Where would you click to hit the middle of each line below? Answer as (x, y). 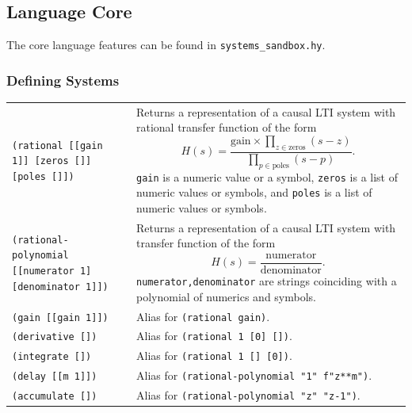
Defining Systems (63, 80)
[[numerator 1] (52, 272)
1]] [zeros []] (52, 161)
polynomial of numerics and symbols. (226, 296)
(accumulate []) (55, 397)
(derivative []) (55, 337)
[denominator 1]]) (60, 287)
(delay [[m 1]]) (55, 377)
